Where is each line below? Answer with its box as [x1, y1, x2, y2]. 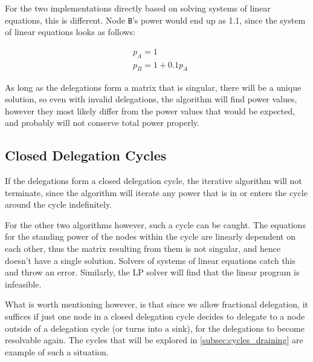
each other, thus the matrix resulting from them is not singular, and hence [5, 242, 281, 255]
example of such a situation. [5, 345, 109, 358]
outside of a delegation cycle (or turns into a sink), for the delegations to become [5, 321, 305, 334]
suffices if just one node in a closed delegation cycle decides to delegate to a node [5, 310, 305, 323]
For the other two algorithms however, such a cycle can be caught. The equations [5, 218, 306, 231]
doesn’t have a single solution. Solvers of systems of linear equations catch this [5, 254, 296, 266]
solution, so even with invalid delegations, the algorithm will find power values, [5, 93, 297, 105]
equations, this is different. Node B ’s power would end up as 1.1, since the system [5, 13, 306, 26]
